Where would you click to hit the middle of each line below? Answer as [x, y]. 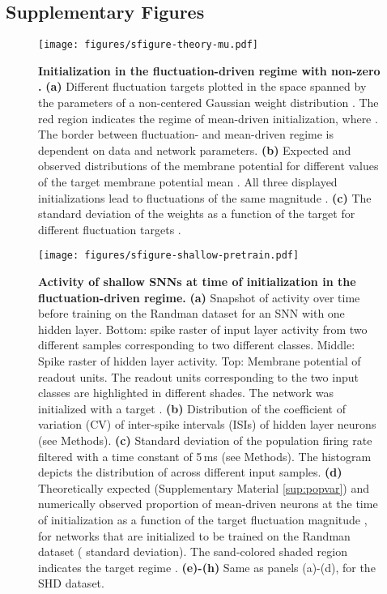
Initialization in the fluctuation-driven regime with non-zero [209, 70]
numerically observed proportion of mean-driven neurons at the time [208, 504]
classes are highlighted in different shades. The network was [186, 393]
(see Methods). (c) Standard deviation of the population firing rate [205, 440]
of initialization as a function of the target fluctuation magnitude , [203, 519]
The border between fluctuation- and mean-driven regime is [186, 134]
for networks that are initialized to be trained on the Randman [194, 535]
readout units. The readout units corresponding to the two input [198, 376]
